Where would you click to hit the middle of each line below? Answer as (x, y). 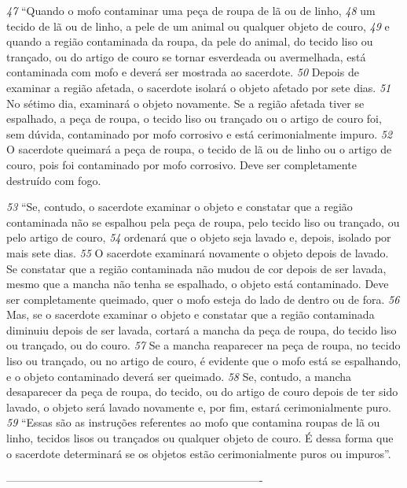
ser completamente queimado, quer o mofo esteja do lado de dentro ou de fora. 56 (203, 299)
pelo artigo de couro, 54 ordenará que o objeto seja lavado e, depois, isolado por (199, 237)
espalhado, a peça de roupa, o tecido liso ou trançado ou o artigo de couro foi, (194, 118)
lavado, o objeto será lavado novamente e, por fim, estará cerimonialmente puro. (199, 407)
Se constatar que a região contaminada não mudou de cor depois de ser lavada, (196, 268)
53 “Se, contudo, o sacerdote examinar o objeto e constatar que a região (180, 207)
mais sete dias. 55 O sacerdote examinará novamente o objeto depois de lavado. (198, 252)
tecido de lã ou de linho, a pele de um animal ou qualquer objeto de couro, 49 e (198, 26)
